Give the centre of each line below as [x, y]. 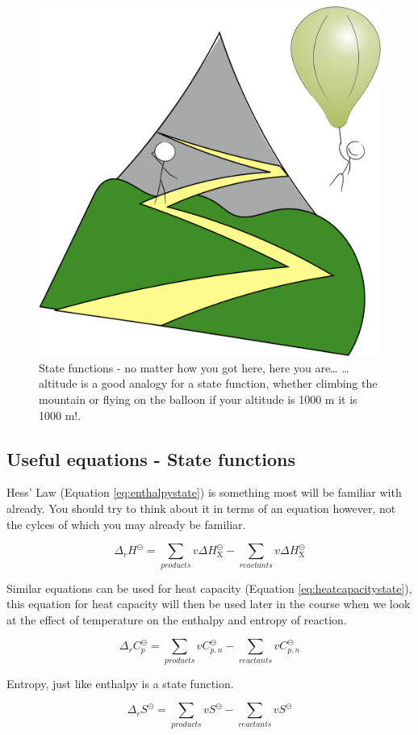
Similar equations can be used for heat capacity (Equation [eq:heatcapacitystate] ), [209, 588]
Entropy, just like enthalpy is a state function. [120, 683]
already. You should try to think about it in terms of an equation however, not [201, 508]
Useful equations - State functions [151, 458]
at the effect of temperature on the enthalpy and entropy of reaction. [177, 619]
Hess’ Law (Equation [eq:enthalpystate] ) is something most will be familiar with [204, 492]
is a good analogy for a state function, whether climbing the [229, 383]
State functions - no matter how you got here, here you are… [188, 367]
